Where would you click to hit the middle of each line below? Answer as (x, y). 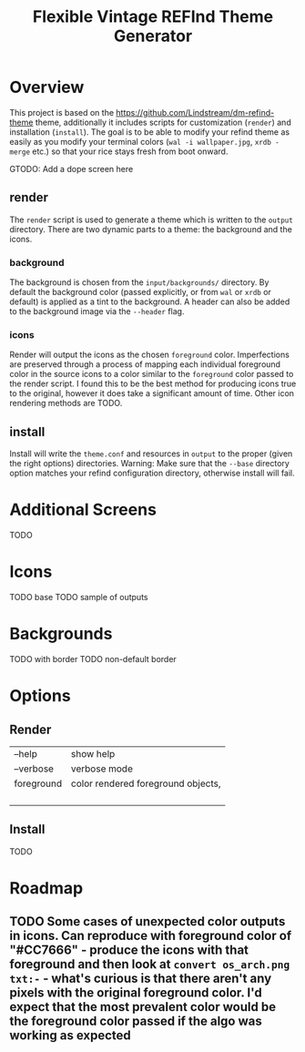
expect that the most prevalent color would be (142, 1007)
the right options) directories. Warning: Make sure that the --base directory (149, 464)
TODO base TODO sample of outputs (79, 597)
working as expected (71, 1036)
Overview (47, 87)
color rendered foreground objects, (146, 783)
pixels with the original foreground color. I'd (136, 993)
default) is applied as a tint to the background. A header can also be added (150, 301)
